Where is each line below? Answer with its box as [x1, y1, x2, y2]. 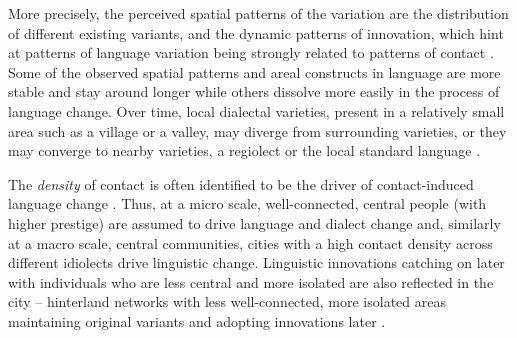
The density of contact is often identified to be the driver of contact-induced [8, 173, 474, 194]
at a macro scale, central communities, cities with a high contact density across [8, 232, 493, 253]
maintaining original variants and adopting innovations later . [8, 310, 386, 331]
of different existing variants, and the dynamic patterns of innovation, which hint [8, 22, 504, 43]
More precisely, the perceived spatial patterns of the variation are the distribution [8, 3, 509, 23]
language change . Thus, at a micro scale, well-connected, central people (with [8, 193, 487, 214]
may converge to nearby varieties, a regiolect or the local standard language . [8, 140, 481, 161]
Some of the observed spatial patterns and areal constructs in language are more [8, 61, 501, 82]
